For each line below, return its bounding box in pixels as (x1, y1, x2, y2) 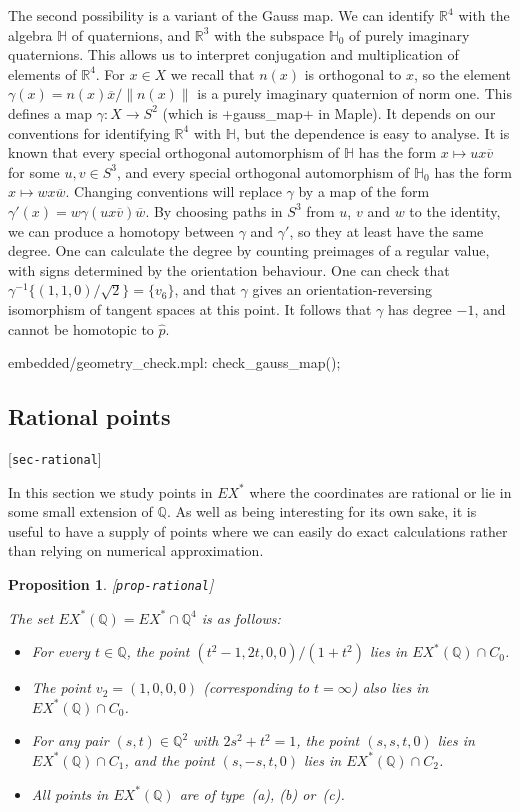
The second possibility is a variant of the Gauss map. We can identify (8, 5, 435, 25)
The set (8, 607, 54, 628)
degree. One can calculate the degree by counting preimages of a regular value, (8, 240, 490, 261)
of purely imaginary (349, 24, 470, 45)
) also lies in (351, 677, 429, 698)
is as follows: (201, 607, 281, 628)
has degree (387, 298, 452, 319)
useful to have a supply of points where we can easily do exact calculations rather (8, 520, 508, 541)
